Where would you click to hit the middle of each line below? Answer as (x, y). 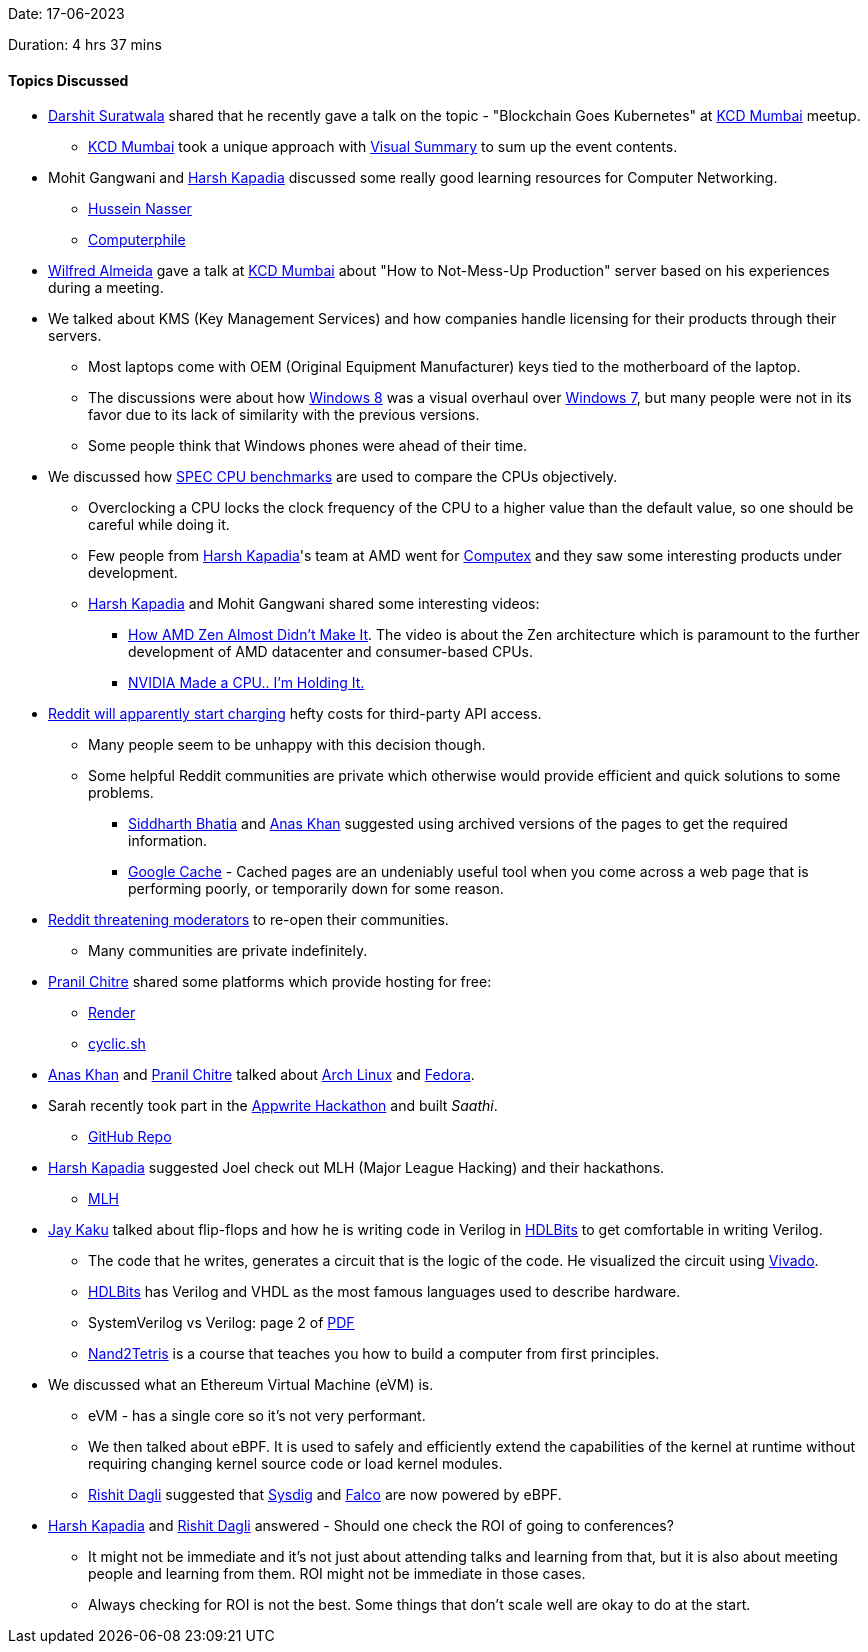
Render (112, 1013)
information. (168, 841)
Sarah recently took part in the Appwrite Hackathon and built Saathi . (273, 1106)
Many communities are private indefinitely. (228, 951)
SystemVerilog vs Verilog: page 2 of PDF (221, 1323)
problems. (121, 793)
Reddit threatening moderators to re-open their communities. (248, 920)
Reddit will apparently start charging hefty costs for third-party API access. (295, 714)
